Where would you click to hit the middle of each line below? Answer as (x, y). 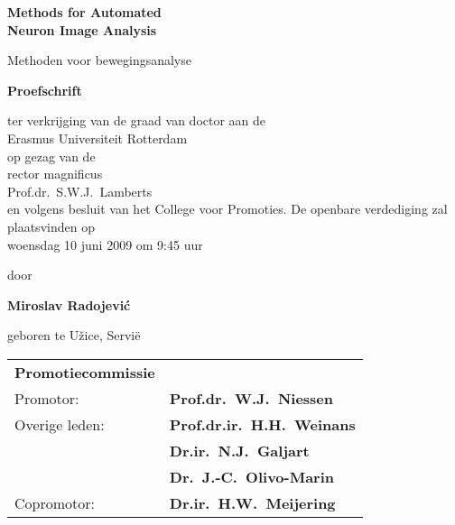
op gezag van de (51, 156)
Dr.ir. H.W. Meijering (252, 502)
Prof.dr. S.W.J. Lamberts (80, 191)
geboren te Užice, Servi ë (74, 335)
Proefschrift (45, 90)
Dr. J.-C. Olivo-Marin (252, 476)
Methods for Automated (84, 12)
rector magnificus (55, 174)
